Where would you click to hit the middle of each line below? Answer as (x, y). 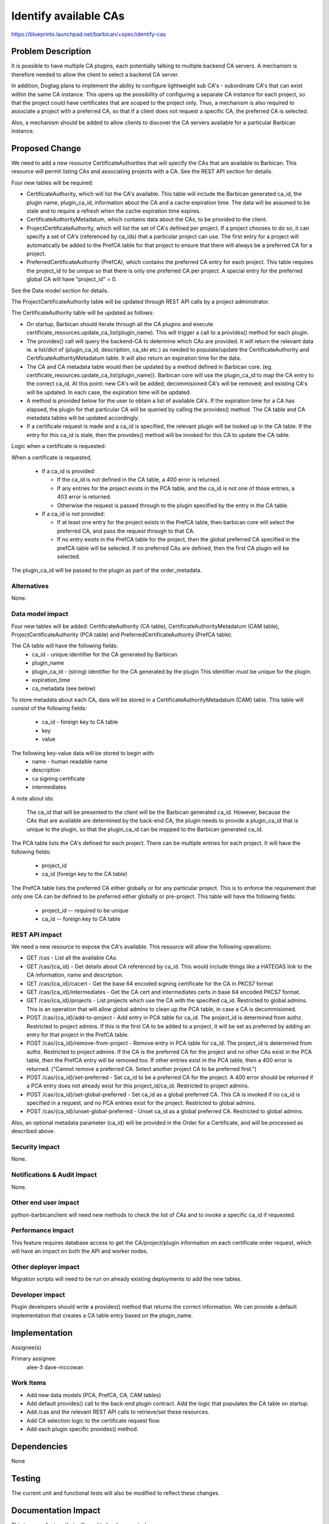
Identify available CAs (68, 16)
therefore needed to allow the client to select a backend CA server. (95, 74)
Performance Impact (43, 1230)
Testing (26, 1478)
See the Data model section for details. (60, 290)
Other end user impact (45, 1203)
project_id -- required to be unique (85, 910)
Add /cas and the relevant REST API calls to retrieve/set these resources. (118, 1412)
